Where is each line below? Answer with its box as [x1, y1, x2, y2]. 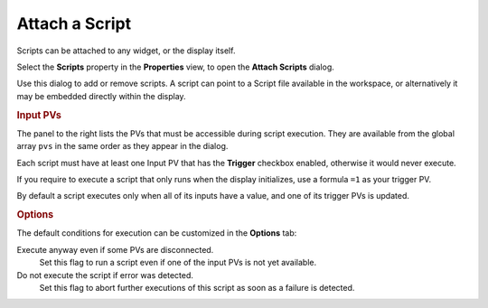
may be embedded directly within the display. [16, 90, 186, 101]
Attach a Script [16, 14, 131, 33]
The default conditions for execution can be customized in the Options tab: [16, 228, 297, 238]
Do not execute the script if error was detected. [16, 269, 194, 280]
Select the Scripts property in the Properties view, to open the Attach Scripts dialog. [16, 61, 334, 72]
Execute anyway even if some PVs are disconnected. [16, 244, 214, 255]
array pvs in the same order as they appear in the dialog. [16, 141, 229, 152]
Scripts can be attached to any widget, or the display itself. [16, 45, 236, 56]
